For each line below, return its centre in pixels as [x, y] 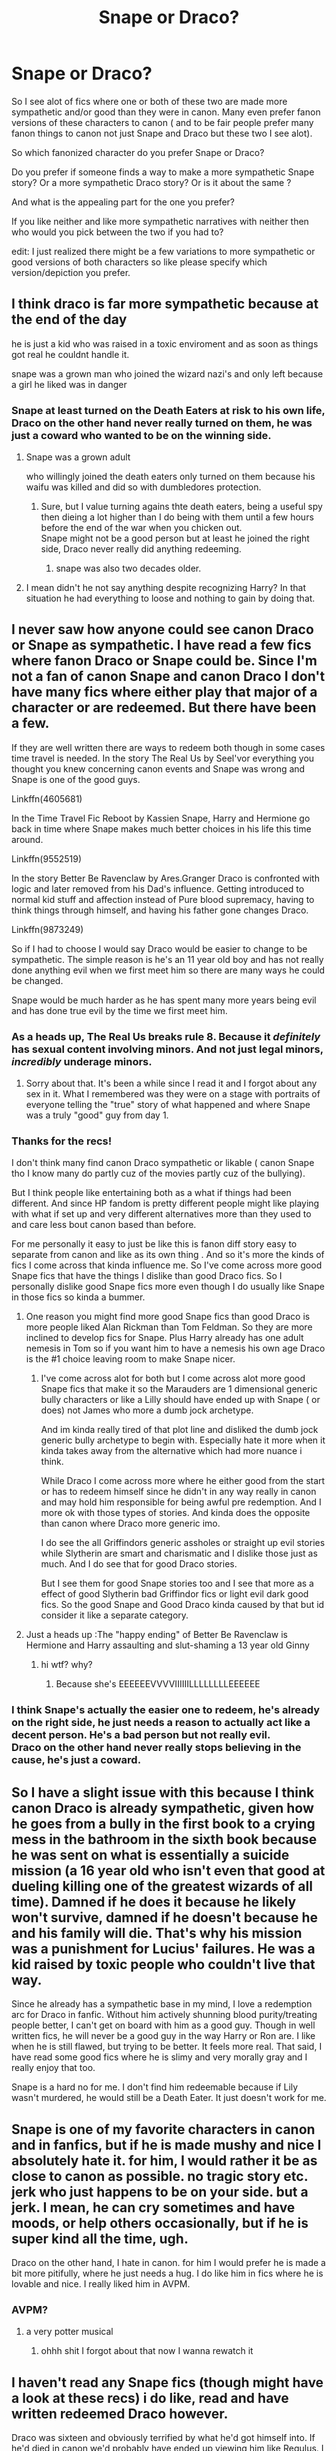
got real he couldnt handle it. [70, 354]
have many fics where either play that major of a [164, 692]
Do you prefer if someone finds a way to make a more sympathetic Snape [163, 172]
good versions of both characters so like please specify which [139, 262]
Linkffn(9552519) [47, 858]
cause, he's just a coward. [76, 1760]
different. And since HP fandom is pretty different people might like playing [165, 1203]
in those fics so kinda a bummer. [78, 1297]
